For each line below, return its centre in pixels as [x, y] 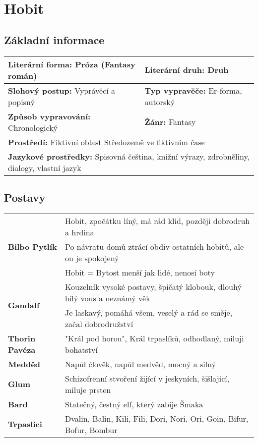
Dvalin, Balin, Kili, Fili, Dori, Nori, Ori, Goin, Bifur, [157, 418]
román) [23, 75]
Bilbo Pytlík [32, 246]
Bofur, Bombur [91, 430]
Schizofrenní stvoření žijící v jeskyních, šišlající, [147, 378]
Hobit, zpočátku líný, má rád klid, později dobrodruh [158, 221]
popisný [21, 102]
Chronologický [33, 127]
